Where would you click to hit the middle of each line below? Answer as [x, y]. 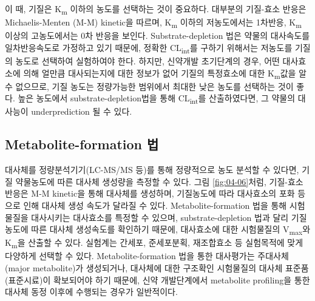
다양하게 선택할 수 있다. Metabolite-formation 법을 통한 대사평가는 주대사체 [147, 256]
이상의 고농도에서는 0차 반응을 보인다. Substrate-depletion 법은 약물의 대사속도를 [157, 36]
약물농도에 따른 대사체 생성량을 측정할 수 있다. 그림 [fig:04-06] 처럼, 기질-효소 [159, 181]
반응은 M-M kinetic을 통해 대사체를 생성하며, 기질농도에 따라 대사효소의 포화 [150, 193]
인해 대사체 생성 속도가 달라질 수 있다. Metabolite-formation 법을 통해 [155, 205]
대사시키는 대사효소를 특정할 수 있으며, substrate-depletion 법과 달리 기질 [169, 217]
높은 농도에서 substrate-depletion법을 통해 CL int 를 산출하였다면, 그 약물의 [157, 99]
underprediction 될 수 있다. [82, 111]
